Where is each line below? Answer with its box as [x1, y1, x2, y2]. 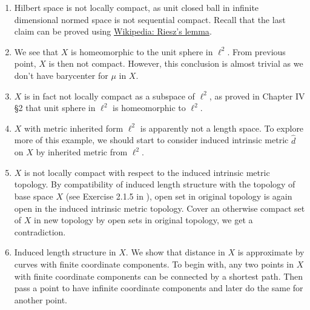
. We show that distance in [125, 246, 225, 258]
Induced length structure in [14, 246, 116, 258]
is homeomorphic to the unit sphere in [71, 45, 213, 58]
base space [14, 189, 53, 202]
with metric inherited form [24, 121, 124, 134]
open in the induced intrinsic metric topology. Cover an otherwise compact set [14, 201, 305, 214]
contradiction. [14, 225, 66, 238]
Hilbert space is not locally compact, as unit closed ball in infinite [14, 1, 259, 13]
